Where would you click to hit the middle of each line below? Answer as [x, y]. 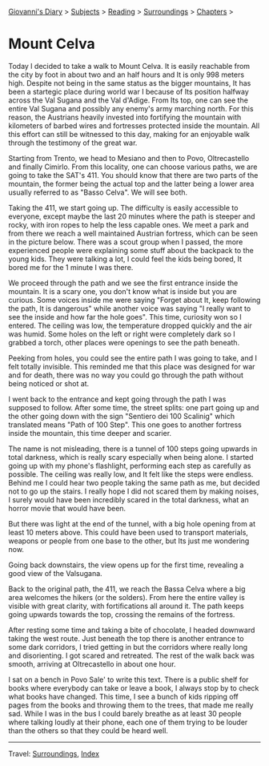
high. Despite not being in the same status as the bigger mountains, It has [130, 83]
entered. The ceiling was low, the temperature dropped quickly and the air [130, 325]
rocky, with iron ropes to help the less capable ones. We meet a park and [129, 224]
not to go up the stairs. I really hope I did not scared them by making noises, [134, 491]
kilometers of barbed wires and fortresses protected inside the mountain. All [134, 125]
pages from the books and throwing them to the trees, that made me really [131, 705]
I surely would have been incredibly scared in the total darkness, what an [129, 499]
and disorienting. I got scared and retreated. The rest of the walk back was [131, 655]
